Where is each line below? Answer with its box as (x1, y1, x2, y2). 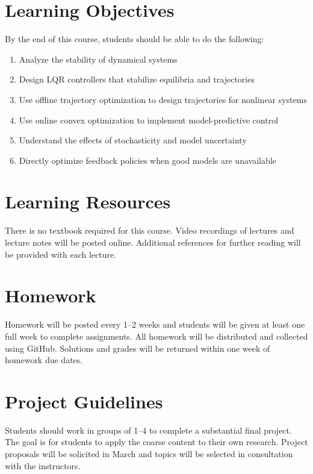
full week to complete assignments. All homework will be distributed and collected (5, 329, 308, 342)
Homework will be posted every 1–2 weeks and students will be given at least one (5, 318, 305, 331)
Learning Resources (5, 189, 171, 214)
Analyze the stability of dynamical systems (19, 52, 178, 65)
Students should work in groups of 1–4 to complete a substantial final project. (5, 423, 292, 436)
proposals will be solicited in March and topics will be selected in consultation (5, 447, 293, 460)
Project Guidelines (5, 388, 163, 413)
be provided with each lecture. (5, 248, 117, 260)
